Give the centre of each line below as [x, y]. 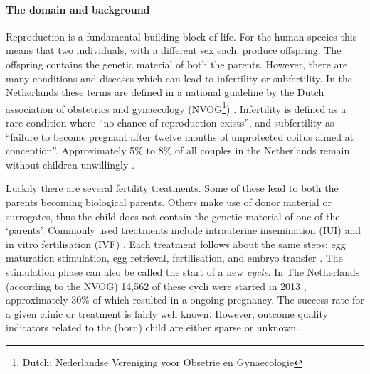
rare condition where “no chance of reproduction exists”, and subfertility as [170, 123]
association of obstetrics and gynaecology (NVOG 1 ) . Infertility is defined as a [176, 107]
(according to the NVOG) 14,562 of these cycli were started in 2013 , [156, 285]
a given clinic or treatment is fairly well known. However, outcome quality [167, 313]
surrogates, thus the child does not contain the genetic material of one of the [173, 216]
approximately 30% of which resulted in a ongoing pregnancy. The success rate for [185, 300]
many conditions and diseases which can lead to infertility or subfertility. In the [179, 78]
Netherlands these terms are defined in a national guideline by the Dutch [165, 92]
